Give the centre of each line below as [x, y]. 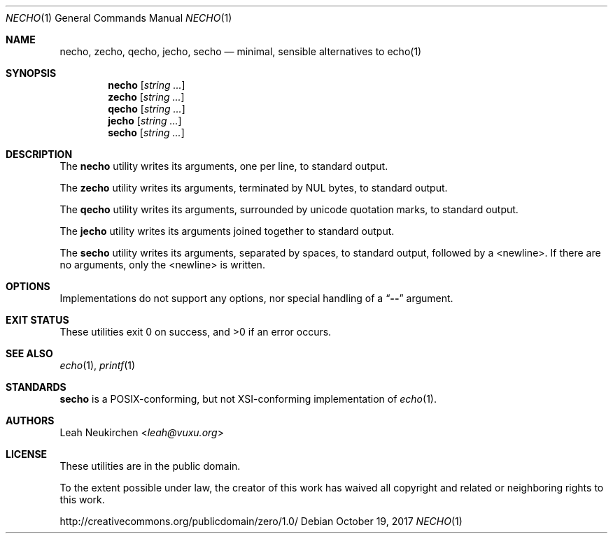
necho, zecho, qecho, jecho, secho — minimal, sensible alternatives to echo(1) [241, 51]
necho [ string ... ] [147, 85]
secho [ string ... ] [146, 132]
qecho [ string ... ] [147, 109]
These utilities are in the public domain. [150, 466]
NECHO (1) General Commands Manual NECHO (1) [119, 18]
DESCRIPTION [39, 154]
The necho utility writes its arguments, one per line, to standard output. [224, 166]
